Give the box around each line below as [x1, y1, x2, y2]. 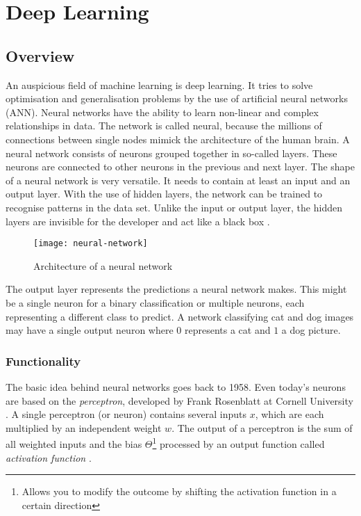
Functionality [6, 352, 81, 369]
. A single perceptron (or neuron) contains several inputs [6, 407, 247, 421]
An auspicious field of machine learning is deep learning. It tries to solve [6, 77, 313, 92]
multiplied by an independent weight [6, 420, 162, 435]
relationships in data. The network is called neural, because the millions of [6, 118, 322, 133]
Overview [6, 45, 75, 66]
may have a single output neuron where [6, 323, 174, 337]
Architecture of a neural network [33, 258, 173, 273]
